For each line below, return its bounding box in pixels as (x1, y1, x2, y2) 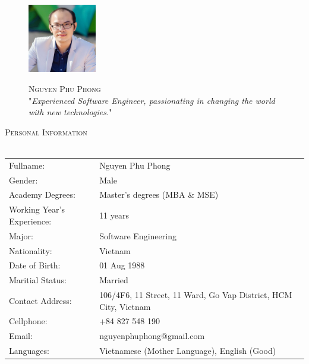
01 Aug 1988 (99, 259, 145, 271)
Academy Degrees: (9, 188, 75, 201)
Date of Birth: (9, 259, 61, 271)
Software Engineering (99, 229, 176, 242)
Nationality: (9, 244, 52, 257)
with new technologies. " (29, 106, 112, 118)
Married (99, 274, 128, 286)
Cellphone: (9, 315, 48, 327)
